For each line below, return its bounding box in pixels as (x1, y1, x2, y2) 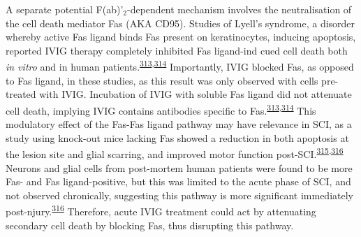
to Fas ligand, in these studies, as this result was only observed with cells (6, 73, 318, 87)
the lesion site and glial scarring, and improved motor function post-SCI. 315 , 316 (6, 145, 344, 161)
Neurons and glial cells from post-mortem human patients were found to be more (6, 160, 353, 175)
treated (6, 87, 36, 101)
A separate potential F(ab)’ (6, 2, 124, 16)
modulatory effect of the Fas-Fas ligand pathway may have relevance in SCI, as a (6, 117, 352, 131)
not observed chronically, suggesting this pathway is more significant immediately (6, 187, 353, 202)
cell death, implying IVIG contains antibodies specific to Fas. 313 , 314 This (6, 101, 316, 117)
